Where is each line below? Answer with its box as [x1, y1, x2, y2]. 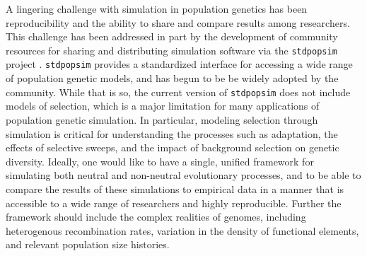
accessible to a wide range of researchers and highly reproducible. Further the [6, 195, 342, 210]
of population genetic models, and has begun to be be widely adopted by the [6, 71, 339, 86]
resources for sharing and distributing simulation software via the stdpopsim [6, 42, 337, 57]
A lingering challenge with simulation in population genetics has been [6, 1, 308, 16]
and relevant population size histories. [6, 237, 170, 252]
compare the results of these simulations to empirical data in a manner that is [6, 181, 344, 196]
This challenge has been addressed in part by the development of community [6, 29, 338, 44]
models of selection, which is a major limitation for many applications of [6, 98, 320, 113]
